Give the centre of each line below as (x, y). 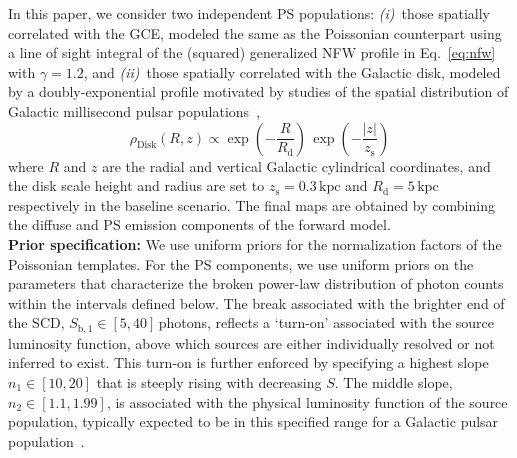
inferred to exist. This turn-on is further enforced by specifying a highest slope (248, 362)
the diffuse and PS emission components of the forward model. (199, 224)
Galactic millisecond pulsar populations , (134, 110)
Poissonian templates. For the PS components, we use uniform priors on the (241, 263)
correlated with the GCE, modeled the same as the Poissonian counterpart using (255, 32)
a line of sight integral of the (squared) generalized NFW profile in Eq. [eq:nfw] (252, 52)
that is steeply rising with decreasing (209, 381)
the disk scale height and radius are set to (136, 185)
